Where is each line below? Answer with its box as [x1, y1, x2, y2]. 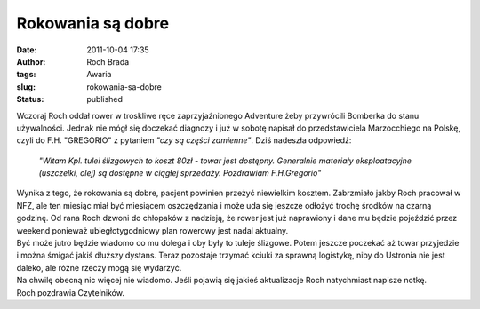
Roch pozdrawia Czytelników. [16, 287, 124, 297]
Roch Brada [86, 56, 130, 67]
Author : [16, 56, 46, 67]
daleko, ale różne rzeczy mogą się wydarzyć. [16, 262, 182, 273]
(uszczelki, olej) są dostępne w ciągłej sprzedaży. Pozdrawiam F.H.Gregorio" [38, 168, 322, 178]
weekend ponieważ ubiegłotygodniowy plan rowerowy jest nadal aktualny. [16, 225, 289, 235]
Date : [16, 44, 37, 55]
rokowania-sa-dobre [86, 81, 162, 92]
